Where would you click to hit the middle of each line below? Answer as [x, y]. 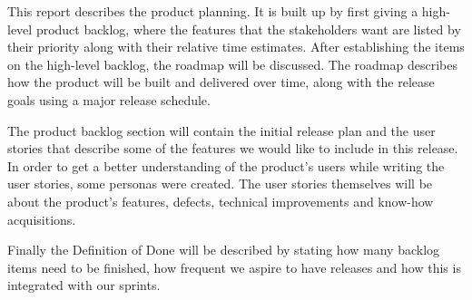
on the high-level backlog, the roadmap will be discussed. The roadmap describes [232, 64]
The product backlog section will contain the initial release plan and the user [221, 130]
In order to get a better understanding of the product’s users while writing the [226, 165]
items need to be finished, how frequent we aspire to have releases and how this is [234, 267]
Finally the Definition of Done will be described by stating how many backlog [224, 250]
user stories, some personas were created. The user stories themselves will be [220, 184]
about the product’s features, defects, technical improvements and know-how [221, 201]
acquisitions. [42, 219]
